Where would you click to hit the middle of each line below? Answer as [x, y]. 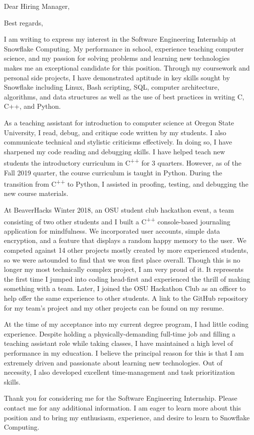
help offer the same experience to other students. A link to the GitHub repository [126, 298]
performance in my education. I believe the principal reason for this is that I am [124, 352]
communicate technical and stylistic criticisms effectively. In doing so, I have [118, 142]
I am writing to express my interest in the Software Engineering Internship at [120, 39]
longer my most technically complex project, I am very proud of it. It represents [124, 269]
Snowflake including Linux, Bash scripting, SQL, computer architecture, [112, 87]
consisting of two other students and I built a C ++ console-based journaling [117, 220]
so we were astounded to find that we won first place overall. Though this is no [122, 259]
